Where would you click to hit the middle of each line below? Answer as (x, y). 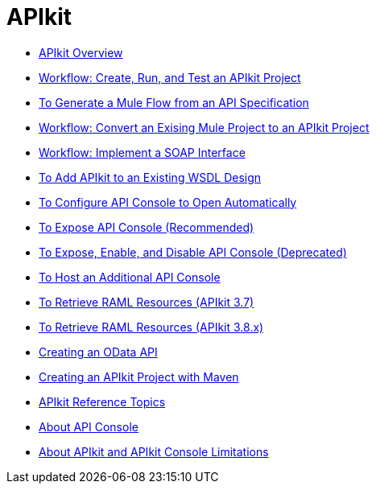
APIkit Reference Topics (102, 401)
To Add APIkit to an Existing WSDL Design (150, 177)
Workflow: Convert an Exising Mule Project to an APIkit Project (204, 127)
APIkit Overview (81, 52)
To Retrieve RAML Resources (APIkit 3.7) (147, 302)
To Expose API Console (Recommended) (147, 227)
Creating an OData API (98, 352)
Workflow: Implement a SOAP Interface (142, 152)
